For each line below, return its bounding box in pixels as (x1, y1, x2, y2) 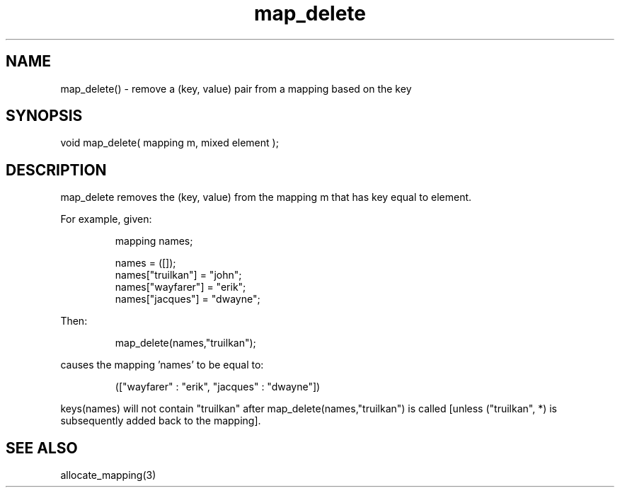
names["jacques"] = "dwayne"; (115, 293, 260, 306)
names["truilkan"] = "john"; (115, 269, 242, 282)
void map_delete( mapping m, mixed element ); (60, 137, 279, 149)
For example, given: (60, 213, 152, 226)
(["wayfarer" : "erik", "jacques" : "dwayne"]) (115, 381, 321, 393)
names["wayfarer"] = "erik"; (115, 281, 246, 294)
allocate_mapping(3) (60, 469, 156, 482)
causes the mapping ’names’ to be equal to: (60, 359, 264, 371)
